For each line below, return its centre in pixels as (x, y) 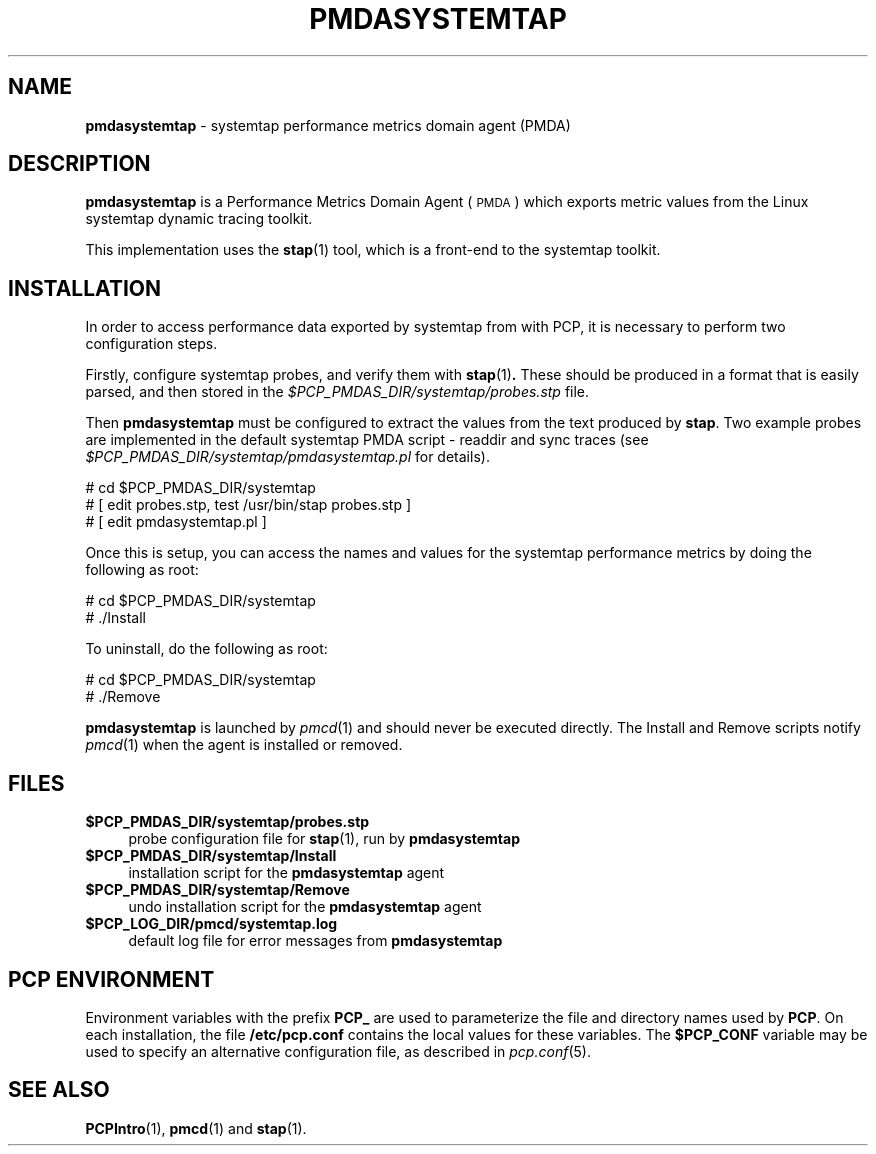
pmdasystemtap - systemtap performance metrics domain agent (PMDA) (328, 125)
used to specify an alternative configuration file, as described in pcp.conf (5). (338, 1051)
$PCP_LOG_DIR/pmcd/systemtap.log (211, 924)
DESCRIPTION (79, 164)
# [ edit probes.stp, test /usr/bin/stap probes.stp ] (248, 505)
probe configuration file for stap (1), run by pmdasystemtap (324, 839)
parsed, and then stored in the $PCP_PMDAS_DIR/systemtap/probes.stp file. (337, 392)
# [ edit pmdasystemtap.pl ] (176, 522)
